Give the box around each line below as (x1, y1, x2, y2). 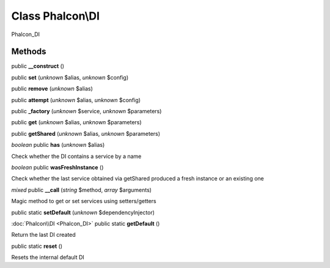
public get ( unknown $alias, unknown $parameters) (11, 119, 142, 126)
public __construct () (11, 62, 64, 70)
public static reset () (11, 242, 63, 250)
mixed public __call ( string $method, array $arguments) (11, 186, 152, 193)
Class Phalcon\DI (11, 9, 100, 23)
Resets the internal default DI (11, 254, 85, 261)
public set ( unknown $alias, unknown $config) (11, 73, 128, 81)
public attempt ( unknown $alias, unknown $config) (11, 96, 141, 103)
